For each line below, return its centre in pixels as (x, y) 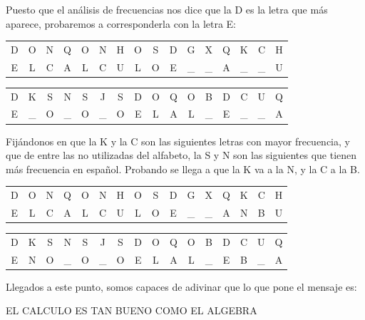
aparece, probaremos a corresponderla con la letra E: (121, 23)
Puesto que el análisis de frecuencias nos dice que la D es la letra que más (167, 9)
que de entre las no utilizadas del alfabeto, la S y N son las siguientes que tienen (181, 155)
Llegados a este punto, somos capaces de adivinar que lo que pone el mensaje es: (181, 286)
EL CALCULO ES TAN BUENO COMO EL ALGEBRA (132, 310)
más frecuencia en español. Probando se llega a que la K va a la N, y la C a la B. (183, 169)
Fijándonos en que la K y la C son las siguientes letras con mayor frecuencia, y (178, 141)
